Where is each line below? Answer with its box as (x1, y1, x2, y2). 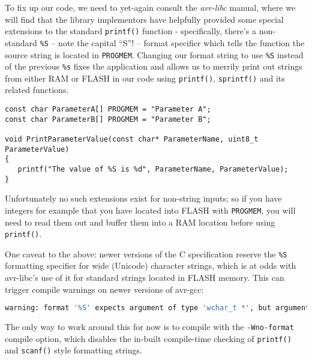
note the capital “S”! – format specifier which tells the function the (58, 36, 305, 49)
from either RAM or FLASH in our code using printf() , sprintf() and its (5, 71, 285, 84)
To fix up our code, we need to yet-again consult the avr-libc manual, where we (5, 1, 296, 13)
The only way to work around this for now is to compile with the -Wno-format (5, 320, 294, 333)
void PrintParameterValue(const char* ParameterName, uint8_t (5, 135, 259, 144)
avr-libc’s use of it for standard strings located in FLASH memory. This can (5, 271, 284, 284)
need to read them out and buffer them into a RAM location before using (5, 215, 275, 228)
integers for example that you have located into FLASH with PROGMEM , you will (5, 203, 296, 216)
